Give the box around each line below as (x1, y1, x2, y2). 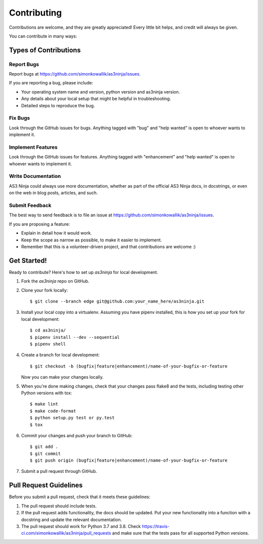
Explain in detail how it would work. (21, 230, 92, 236)
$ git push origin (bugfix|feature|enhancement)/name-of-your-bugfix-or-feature (30, 458, 228, 463)
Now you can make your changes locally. (21, 374, 104, 380)
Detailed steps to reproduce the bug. (21, 102, 95, 108)
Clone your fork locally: (21, 287, 68, 293)
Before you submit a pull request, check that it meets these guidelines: (9, 494, 150, 500)
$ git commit (30, 451, 61, 456)
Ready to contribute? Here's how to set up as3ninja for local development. (9, 269, 158, 275)
